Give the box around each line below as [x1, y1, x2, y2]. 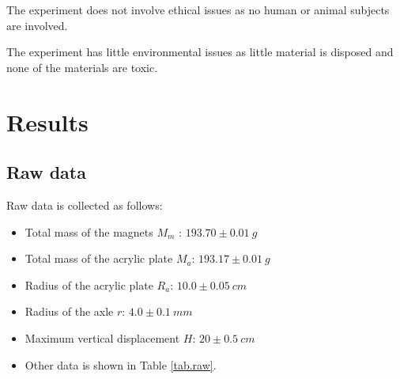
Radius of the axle [25, 303, 114, 320]
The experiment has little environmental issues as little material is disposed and [6, 44, 394, 60]
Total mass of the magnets [25, 223, 153, 240]
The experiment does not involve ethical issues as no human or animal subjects [6, 2, 390, 17]
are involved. [6, 17, 68, 33]
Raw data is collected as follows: [6, 196, 163, 213]
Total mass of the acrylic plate [25, 250, 173, 267]
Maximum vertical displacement [25, 329, 180, 346]
